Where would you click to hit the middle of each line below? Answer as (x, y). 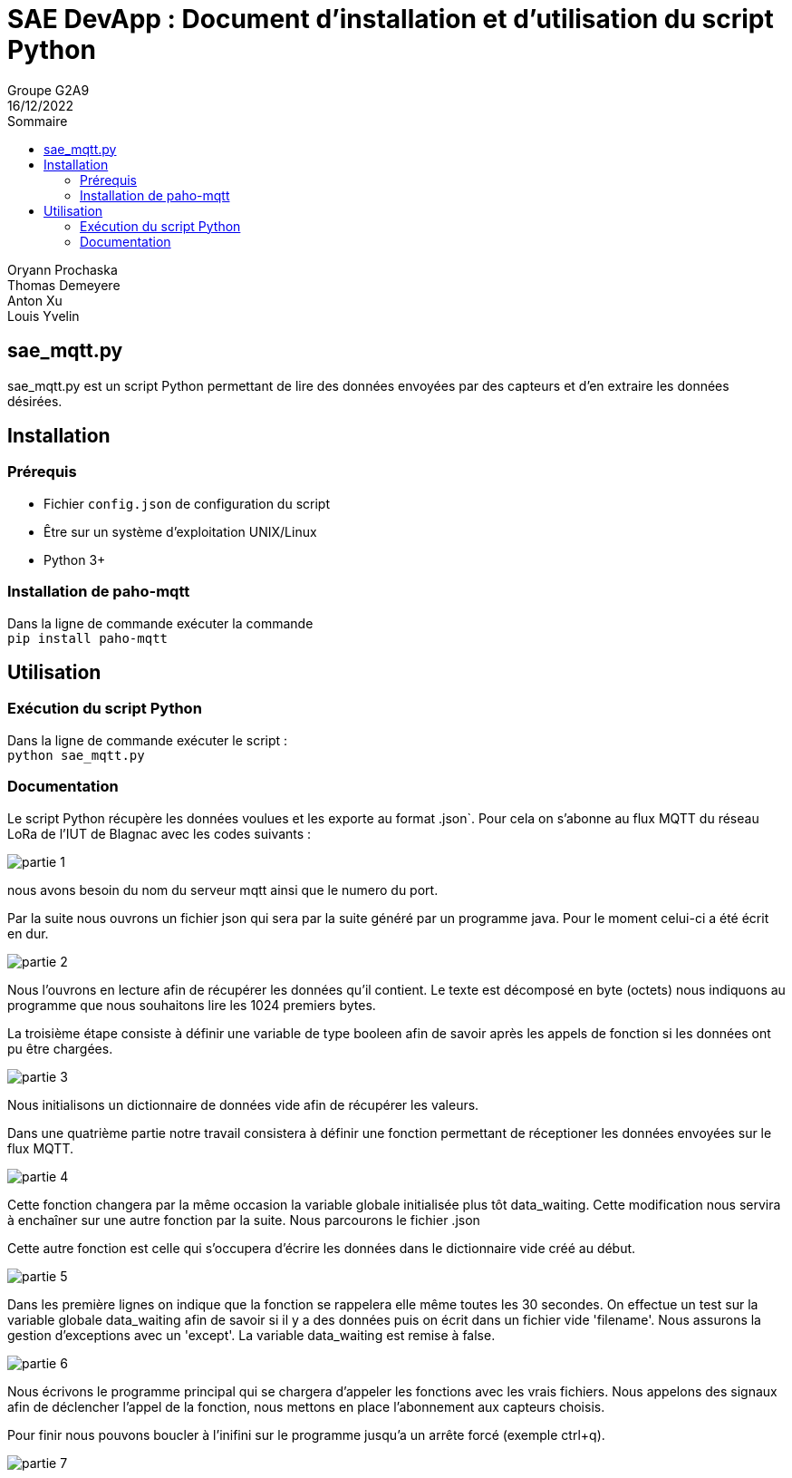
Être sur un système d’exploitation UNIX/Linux (180, 531)
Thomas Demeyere (64, 285)
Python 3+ (75, 559)
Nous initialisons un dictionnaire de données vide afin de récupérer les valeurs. (243, 1104)
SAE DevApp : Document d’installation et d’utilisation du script (391, 19)
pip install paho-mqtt (88, 638)
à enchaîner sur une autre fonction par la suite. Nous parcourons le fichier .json (244, 1220)
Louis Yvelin (43, 316)
